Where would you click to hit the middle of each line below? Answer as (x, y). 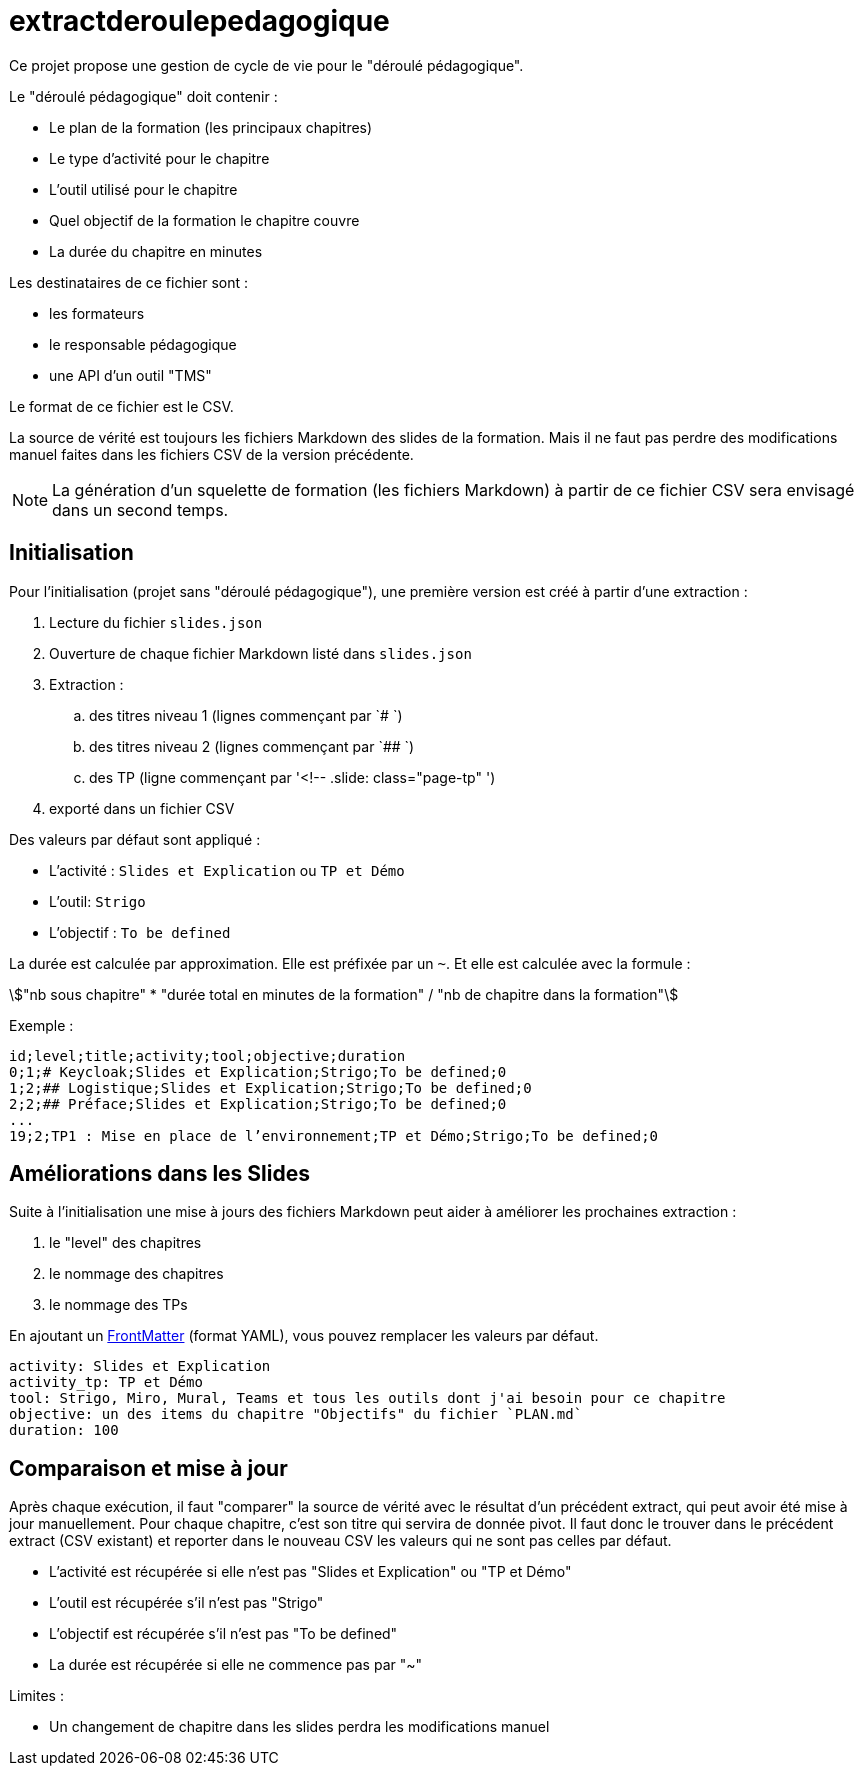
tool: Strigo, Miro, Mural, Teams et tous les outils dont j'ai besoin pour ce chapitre (367, 1398)
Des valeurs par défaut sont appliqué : (135, 839)
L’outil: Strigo (97, 901)
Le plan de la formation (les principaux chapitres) (211, 127)
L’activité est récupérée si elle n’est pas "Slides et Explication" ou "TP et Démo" (310, 1572)
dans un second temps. (140, 509)
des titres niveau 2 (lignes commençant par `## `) (252, 746)
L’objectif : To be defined (140, 932)
